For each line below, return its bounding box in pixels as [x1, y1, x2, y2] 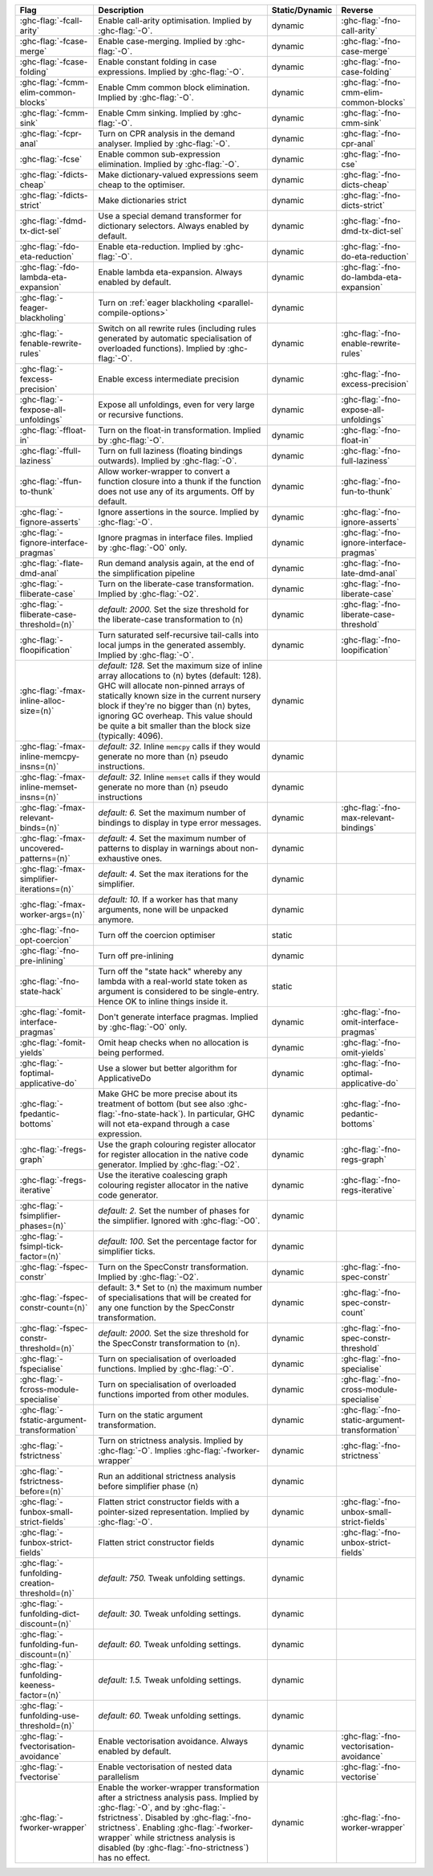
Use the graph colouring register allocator [98, 1139, 257, 1150]
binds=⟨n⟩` [19, 822, 60, 833]
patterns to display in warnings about [98, 843, 239, 854]
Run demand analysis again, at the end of [98, 558, 255, 569]
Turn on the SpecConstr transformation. [98, 1262, 249, 1272]
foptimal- [19, 1068, 55, 1079]
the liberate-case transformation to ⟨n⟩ [98, 614, 244, 625]
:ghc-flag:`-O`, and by [98, 1802, 180, 1813]
